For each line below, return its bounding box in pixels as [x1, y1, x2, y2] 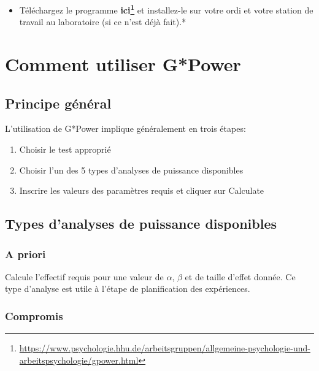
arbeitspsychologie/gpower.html [19, 353, 139, 366]
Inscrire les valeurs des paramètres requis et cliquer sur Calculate [19, 184, 264, 197]
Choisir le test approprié [19, 143, 111, 156]
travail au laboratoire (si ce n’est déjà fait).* [19, 15, 186, 28]
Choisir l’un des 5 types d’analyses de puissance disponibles [19, 163, 244, 176]
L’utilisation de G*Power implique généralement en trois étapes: [5, 122, 246, 135]
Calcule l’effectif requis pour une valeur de [5, 270, 164, 283]
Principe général [5, 93, 112, 112]
